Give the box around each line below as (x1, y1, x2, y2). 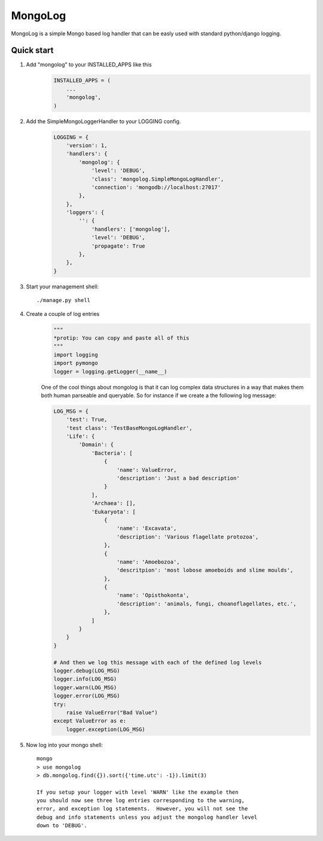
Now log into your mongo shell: (26, 741, 103, 748)
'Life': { (66, 433, 95, 440)
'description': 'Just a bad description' (117, 475, 240, 482)
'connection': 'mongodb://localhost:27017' (91, 184, 221, 191)
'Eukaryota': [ (91, 508, 136, 515)
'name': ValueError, (117, 467, 177, 473)
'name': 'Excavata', (117, 525, 177, 532)
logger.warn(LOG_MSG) (53, 684, 117, 691)
